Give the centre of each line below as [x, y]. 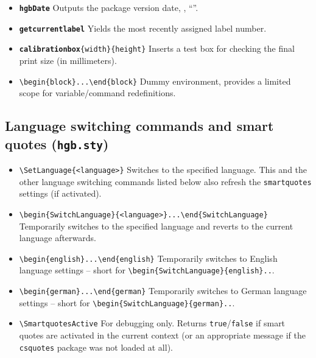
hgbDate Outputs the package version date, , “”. [109, 7]
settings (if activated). [60, 193]
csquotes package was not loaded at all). [96, 347]
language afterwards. [58, 238]
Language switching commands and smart [139, 126]
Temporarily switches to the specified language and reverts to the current [156, 226]
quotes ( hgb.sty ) [57, 143]
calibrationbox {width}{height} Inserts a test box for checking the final [157, 48]
